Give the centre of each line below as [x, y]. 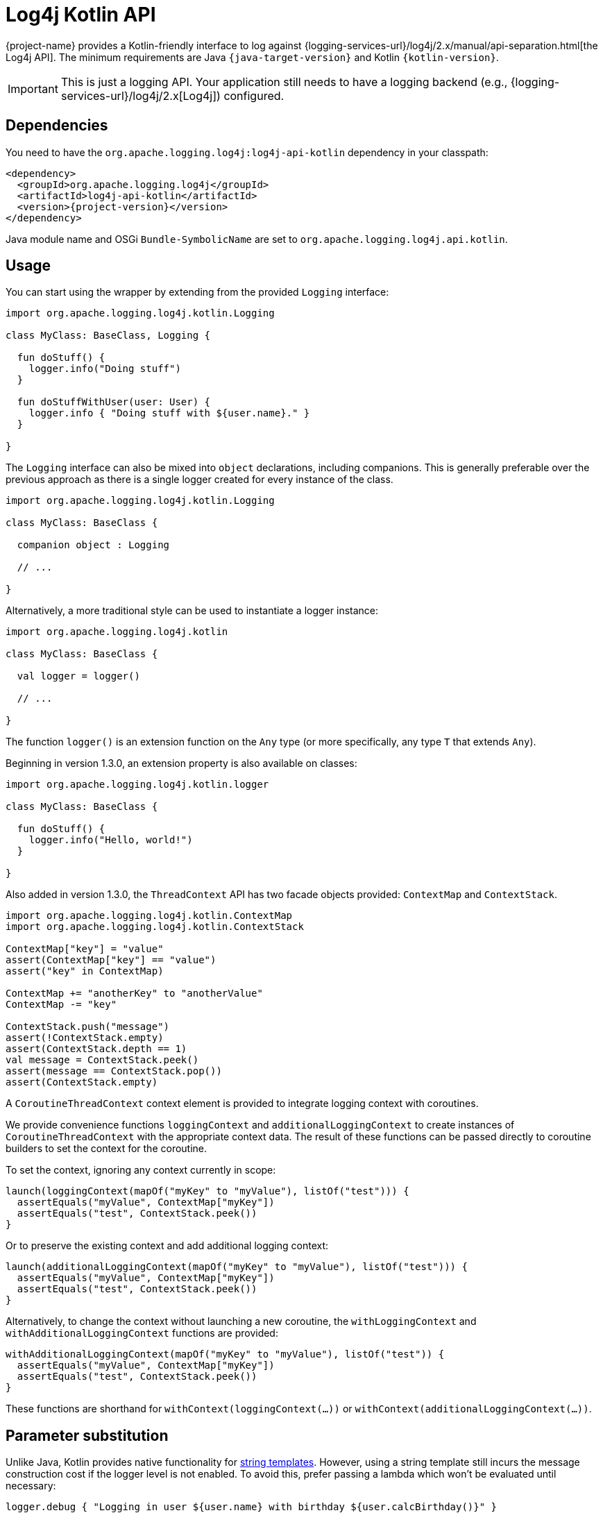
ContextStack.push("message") [88, 1027]
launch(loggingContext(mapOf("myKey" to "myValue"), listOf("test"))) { [207, 1191]
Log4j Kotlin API [81, 15]
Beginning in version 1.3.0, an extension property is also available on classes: [181, 763]
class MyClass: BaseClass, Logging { [108, 336]
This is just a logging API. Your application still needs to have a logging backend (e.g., [284, 82]
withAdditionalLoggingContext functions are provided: [142, 1333]
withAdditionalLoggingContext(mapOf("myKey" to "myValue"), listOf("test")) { [225, 1354]
